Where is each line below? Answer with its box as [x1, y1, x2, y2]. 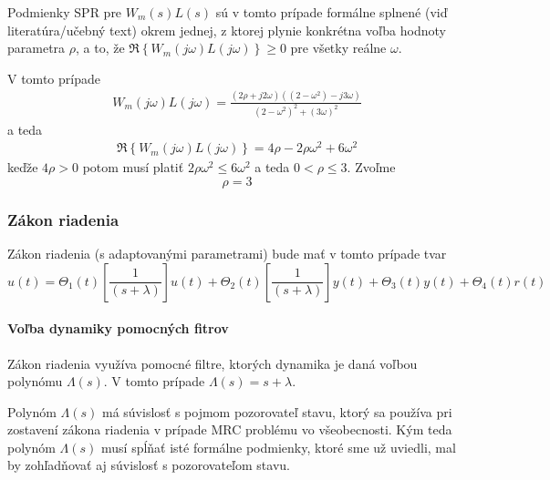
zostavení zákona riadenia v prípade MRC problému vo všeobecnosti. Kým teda [7, 420, 452, 439]
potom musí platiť [82, 158, 184, 177]
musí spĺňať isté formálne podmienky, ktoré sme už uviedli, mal [101, 437, 456, 456]
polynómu [7, 372, 63, 391]
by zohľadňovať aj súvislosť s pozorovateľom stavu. [7, 455, 290, 475]
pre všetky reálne [290, 38, 387, 57]
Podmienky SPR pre [7, 3, 122, 21]
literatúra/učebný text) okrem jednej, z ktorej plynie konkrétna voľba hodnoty [7, 20, 446, 39]
